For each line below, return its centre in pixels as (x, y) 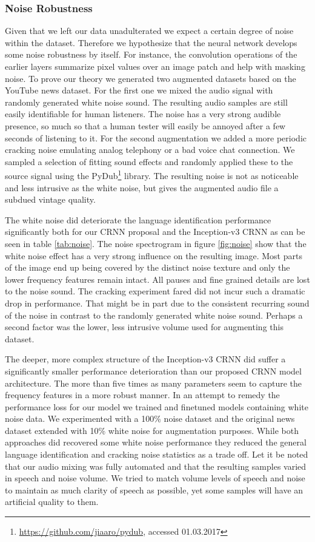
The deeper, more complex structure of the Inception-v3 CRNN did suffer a (145, 359)
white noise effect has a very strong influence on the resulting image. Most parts (154, 255)
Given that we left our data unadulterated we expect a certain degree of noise (149, 31)
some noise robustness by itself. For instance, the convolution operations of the (151, 54)
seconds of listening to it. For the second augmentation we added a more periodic (156, 137)
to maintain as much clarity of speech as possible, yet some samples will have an (154, 489)
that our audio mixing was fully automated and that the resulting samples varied (156, 466)
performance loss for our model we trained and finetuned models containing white (157, 406)
